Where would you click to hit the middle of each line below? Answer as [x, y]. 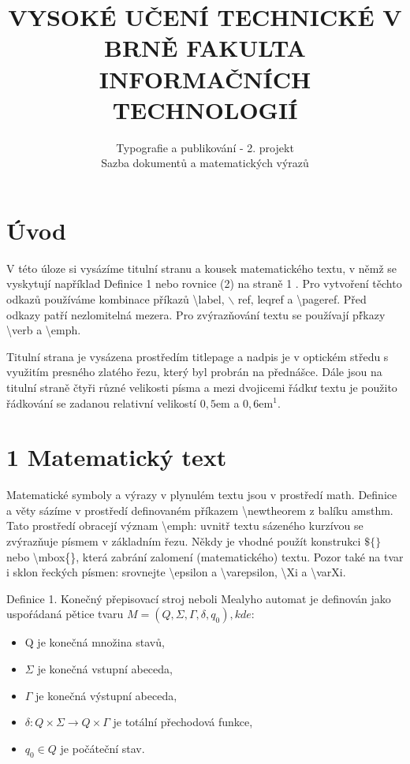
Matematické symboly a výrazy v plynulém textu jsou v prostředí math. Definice [202, 495]
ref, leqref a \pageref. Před [302, 299]
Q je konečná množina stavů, [95, 642]
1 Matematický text [117, 457]
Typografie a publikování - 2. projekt [205, 147]
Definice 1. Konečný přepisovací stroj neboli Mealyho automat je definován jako [199, 598]
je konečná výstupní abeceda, [106, 695]
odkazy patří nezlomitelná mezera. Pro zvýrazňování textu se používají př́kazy [196, 314]
